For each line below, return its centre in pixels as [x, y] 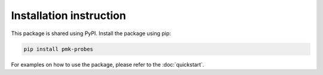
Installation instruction [68, 15]
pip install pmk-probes [59, 49]
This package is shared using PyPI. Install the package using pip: [91, 33]
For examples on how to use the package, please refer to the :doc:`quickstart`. [108, 64]
